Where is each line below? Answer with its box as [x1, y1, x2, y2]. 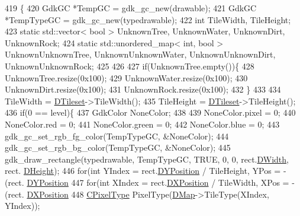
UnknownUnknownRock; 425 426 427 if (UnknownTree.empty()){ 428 [5, 59, 254, 72]
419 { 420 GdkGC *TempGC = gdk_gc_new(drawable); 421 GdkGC [5, 2, 257, 14]
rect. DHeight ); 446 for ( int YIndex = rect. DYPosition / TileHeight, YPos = [5, 164, 281, 177]
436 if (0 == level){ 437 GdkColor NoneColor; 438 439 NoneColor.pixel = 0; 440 [5, 106, 296, 119]
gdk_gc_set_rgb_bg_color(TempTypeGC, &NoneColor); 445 [5, 141, 231, 154]
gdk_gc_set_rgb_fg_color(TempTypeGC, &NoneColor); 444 [5, 129, 229, 142]
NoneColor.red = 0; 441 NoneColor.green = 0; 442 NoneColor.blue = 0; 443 [5, 117, 280, 130]
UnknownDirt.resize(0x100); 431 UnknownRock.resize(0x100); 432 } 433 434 [5, 83, 281, 96]
